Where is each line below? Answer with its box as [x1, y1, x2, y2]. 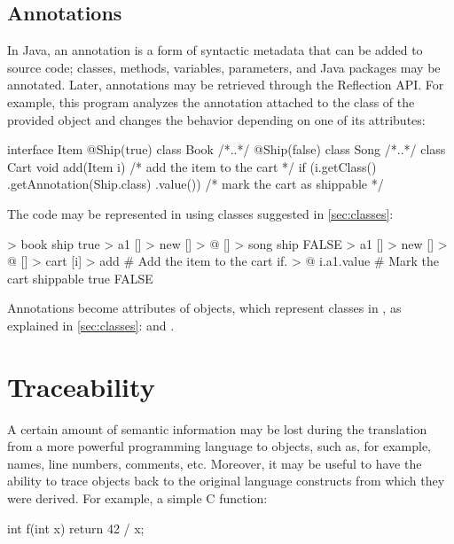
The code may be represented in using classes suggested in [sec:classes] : [7, 204, 394, 222]
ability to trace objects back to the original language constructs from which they [7, 471, 445, 490]
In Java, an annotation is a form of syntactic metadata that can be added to [7, 41, 423, 59]
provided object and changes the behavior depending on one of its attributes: [7, 110, 426, 128]
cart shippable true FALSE [7, 268, 153, 287]
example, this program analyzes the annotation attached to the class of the [7, 92, 415, 111]
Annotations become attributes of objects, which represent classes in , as [7, 299, 402, 317]
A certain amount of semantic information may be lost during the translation [7, 419, 427, 438]
